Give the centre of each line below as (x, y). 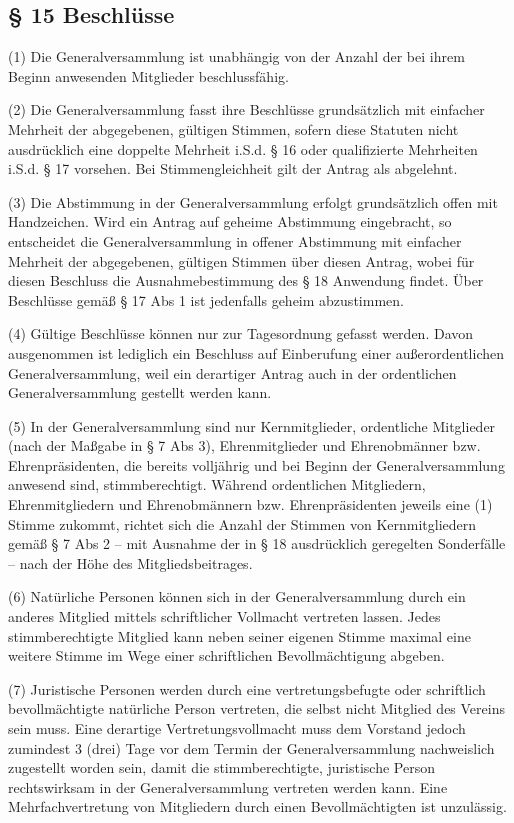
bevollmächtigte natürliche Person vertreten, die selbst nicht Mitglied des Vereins (256, 708)
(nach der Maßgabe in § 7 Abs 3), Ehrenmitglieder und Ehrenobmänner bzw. (244, 445)
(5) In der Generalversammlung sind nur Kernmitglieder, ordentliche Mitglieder (252, 425)
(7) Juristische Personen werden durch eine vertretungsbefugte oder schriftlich (247, 688)
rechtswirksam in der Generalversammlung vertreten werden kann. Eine (228, 786)
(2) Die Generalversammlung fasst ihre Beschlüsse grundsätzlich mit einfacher (246, 109)
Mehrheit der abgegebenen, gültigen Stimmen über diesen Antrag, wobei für (241, 260)
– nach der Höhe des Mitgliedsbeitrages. (130, 562)
